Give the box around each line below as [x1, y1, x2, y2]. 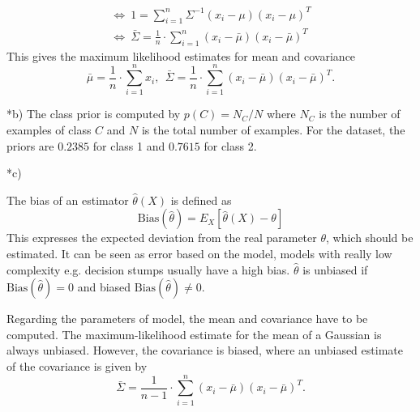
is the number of [319, 105, 401, 122]
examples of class [6, 121, 92, 138]
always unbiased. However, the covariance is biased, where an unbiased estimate [6, 342, 403, 359]
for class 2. [204, 137, 257, 154]
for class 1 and [92, 137, 165, 154]
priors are [6, 137, 54, 154]
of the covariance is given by [6, 357, 148, 374]
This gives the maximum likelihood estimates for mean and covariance [6, 47, 356, 64]
